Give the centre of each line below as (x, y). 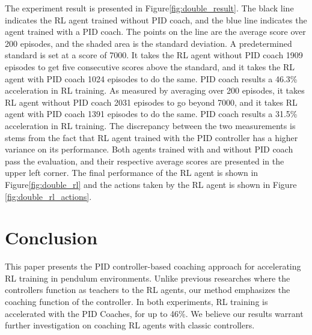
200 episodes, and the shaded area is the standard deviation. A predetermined (148, 43)
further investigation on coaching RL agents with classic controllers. (130, 325)
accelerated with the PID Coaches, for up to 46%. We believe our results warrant (154, 313)
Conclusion (51, 237)
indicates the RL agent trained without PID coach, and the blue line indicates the (156, 20)
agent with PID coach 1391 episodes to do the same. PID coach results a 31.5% (151, 114)
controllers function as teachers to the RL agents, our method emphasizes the (148, 290)
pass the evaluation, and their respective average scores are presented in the (145, 161)
